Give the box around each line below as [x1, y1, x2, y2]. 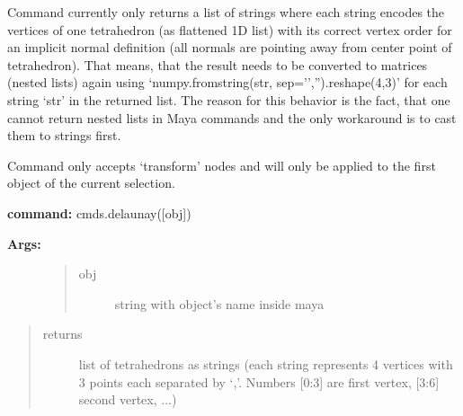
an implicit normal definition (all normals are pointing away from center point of [7, 38, 452, 57]
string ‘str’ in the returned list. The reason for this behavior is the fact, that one [7, 90, 450, 109]
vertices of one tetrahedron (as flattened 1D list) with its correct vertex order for [7, 20, 452, 39]
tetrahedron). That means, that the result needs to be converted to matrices [7, 55, 428, 74]
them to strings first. [7, 126, 121, 145]
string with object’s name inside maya [114, 294, 325, 313]
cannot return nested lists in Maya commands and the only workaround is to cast [7, 108, 457, 127]
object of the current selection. [7, 173, 175, 192]
